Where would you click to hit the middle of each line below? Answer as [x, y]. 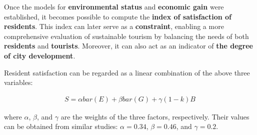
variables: [18, 82]
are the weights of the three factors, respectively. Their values [155, 116]
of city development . [40, 55]
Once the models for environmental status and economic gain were [114, 6]
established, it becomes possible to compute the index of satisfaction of [118, 16]
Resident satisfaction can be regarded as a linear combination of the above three [127, 72]
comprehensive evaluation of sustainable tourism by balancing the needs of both [126, 36]
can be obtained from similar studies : [61, 126]
